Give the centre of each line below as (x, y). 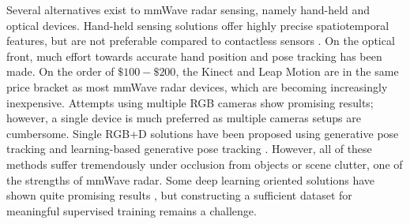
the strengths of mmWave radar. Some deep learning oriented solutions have (191, 179)
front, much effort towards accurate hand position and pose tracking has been (194, 56)
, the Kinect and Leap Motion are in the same (287, 71)
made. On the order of (60, 71)
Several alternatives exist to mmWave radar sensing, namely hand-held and (188, 9)
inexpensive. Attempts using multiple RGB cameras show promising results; (190, 102)
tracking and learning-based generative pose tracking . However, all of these (189, 149)
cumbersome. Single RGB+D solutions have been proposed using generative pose (203, 133)
